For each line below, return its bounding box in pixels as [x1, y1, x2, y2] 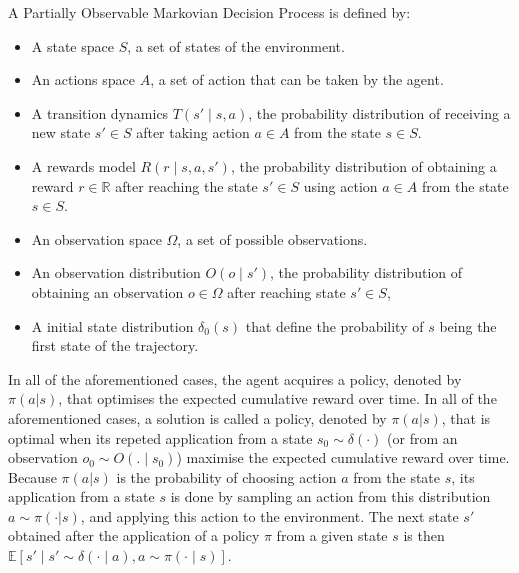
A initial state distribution [31, 315, 194, 336]
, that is [441, 407, 491, 428]
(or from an [387, 427, 458, 448]
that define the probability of [245, 315, 424, 336]
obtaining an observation [31, 281, 184, 302]
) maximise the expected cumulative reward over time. [176, 447, 510, 468]
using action [303, 175, 378, 196]
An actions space [31, 69, 135, 90]
